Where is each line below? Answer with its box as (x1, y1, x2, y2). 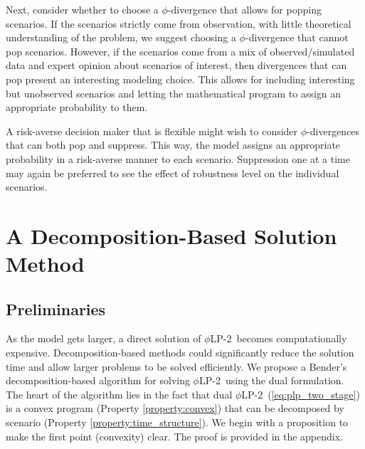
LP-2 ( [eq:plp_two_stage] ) (241, 386, 360, 401)
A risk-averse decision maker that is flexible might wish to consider (6, 123, 298, 138)
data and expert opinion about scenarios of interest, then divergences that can (6, 58, 347, 73)
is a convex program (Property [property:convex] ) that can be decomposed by (6, 401, 344, 416)
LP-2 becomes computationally (210, 331, 347, 346)
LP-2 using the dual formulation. (199, 373, 344, 388)
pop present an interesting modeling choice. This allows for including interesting (6, 71, 355, 86)
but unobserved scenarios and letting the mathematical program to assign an (6, 85, 342, 100)
